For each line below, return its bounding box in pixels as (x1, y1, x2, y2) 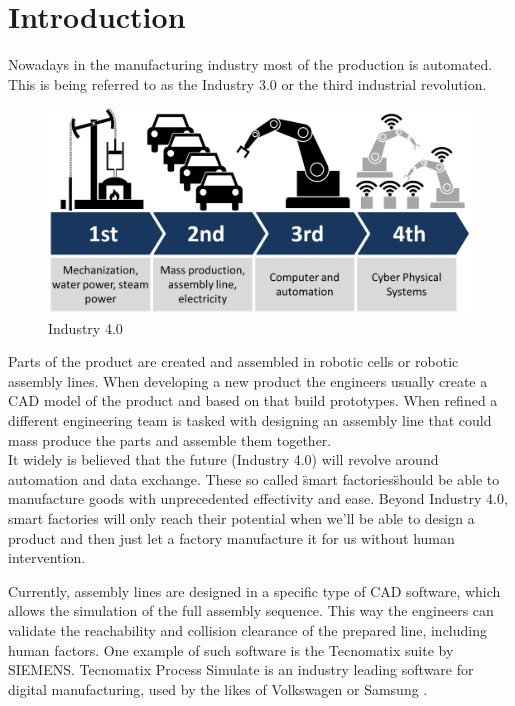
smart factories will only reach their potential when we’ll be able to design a (8, 508, 475, 529)
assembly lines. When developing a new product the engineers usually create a (8, 370, 488, 391)
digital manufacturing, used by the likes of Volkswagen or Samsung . (8, 678, 428, 699)
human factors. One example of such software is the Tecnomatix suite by (8, 639, 454, 660)
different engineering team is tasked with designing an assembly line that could (8, 410, 492, 431)
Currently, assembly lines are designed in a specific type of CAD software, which (8, 580, 501, 601)
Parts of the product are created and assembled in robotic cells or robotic (8, 351, 459, 372)
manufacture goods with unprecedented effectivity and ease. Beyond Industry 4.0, (8, 488, 508, 509)
